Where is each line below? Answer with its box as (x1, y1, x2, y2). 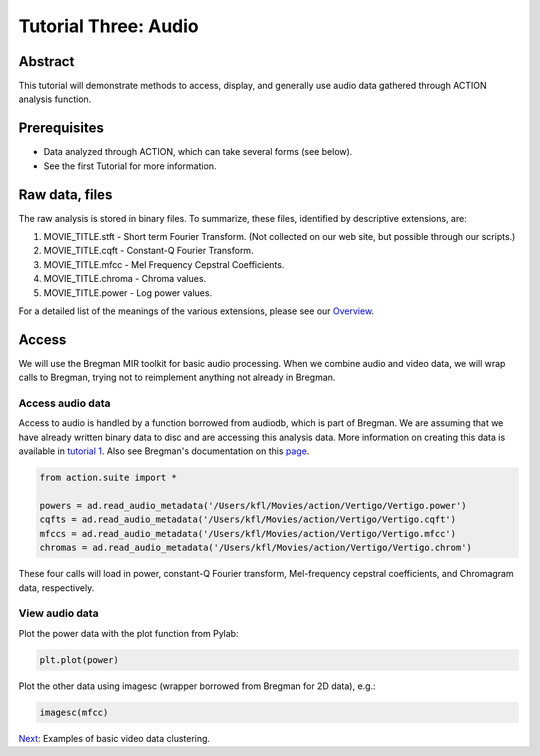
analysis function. (18, 93, 92, 105)
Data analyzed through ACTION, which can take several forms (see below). (43, 146, 353, 158)
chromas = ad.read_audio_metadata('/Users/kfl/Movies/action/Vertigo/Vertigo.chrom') (39, 542, 472, 554)
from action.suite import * (39, 472, 177, 484)
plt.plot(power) (39, 654, 120, 665)
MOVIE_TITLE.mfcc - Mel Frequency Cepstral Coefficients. (43, 258, 285, 270)
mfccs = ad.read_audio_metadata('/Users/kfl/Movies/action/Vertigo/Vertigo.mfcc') (39, 528, 457, 539)
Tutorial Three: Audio (18, 15, 199, 37)
